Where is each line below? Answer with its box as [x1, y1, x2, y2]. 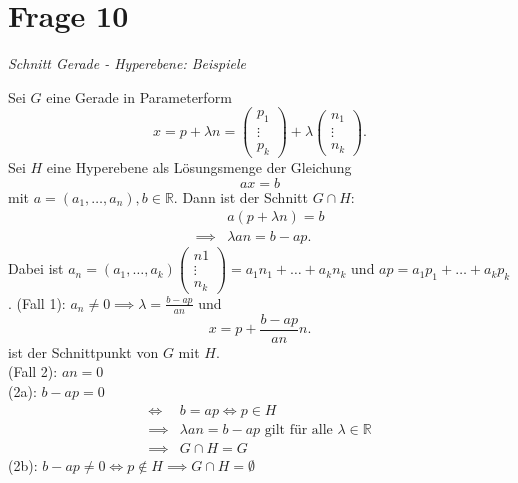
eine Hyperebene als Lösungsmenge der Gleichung [46, 157, 352, 178]
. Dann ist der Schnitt [173, 186, 308, 207]
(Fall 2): [8, 361, 58, 382]
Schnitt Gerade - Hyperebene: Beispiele [8, 53, 246, 74]
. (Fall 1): [8, 292, 66, 313]
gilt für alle [264, 422, 333, 437]
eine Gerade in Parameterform [46, 86, 232, 107]
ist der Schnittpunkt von [8, 341, 159, 362]
